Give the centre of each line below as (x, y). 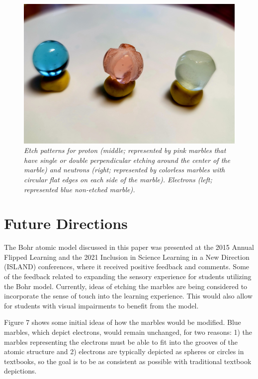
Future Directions (66, 223)
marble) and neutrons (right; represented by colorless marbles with (125, 170)
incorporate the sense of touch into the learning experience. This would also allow (128, 296)
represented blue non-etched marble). (80, 189)
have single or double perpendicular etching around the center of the (127, 160)
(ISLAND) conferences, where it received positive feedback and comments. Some (127, 266)
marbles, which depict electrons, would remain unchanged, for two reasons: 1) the (128, 332)
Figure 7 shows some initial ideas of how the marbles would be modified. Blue (123, 322)
